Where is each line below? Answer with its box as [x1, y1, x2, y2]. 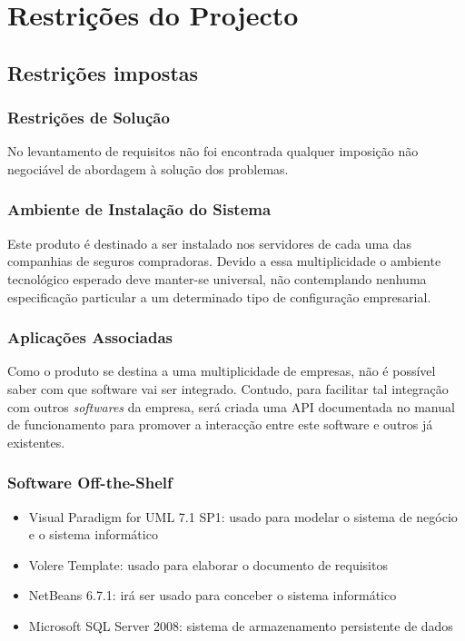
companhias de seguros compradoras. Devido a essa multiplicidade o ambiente [7, 251, 441, 271]
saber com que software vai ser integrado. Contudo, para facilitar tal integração [7, 379, 449, 398]
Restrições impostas [7, 58, 199, 86]
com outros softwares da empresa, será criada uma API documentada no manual [7, 397, 455, 416]
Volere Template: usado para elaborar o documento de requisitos [28, 555, 388, 574]
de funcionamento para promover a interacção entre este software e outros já [7, 415, 433, 434]
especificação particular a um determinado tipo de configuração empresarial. [7, 287, 431, 306]
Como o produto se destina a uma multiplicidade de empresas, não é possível [7, 361, 436, 380]
